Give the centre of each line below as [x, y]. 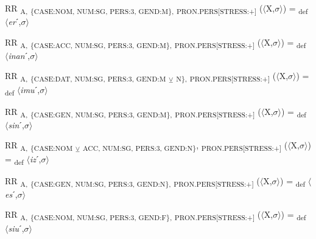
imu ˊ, [30, 89]
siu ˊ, [16, 228]
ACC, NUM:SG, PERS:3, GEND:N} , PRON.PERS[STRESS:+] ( [185, 146]
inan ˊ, [19, 55]
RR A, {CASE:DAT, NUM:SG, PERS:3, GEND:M [86, 77]
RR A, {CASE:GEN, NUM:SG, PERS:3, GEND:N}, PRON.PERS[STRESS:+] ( [132, 181]
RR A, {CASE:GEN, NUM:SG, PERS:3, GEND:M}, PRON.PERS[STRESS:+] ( [133, 112]
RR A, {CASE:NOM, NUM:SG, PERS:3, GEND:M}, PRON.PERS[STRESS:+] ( [134, 9]
